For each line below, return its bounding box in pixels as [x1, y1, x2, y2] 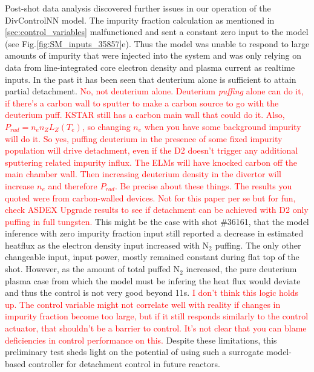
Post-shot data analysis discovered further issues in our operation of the [5, 2, 271, 14]
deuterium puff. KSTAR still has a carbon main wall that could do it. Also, [5, 108, 285, 121]
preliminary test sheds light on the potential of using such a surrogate [5, 345, 264, 358]
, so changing [82, 120, 131, 132]
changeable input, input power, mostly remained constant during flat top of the [5, 250, 299, 263]
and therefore [48, 179, 97, 192]
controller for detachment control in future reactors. [28, 357, 220, 370]
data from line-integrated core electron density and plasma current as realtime [5, 60, 295, 73]
